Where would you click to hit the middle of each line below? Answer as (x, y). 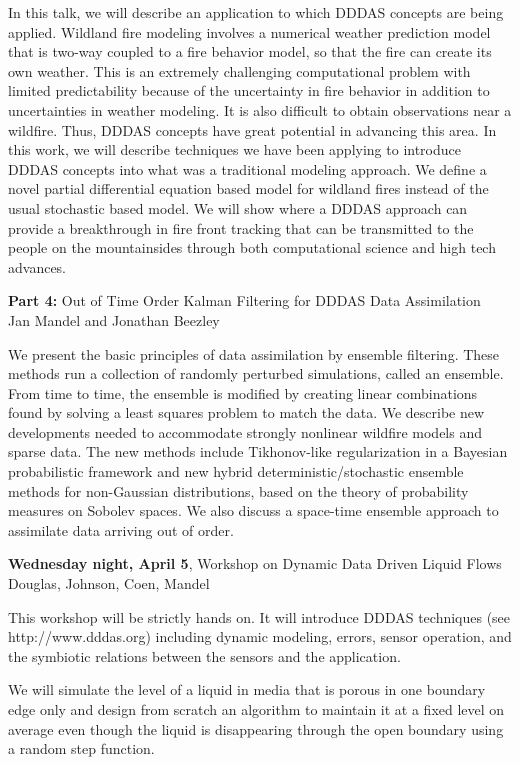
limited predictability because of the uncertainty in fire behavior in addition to (249, 90)
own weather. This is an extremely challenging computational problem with (239, 70)
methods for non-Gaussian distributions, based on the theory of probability (238, 490)
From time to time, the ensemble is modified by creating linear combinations (243, 392)
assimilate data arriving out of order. (121, 529)
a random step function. (81, 748)
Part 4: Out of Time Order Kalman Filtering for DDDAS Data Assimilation (244, 300)
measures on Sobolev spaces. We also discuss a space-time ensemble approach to (253, 510)
